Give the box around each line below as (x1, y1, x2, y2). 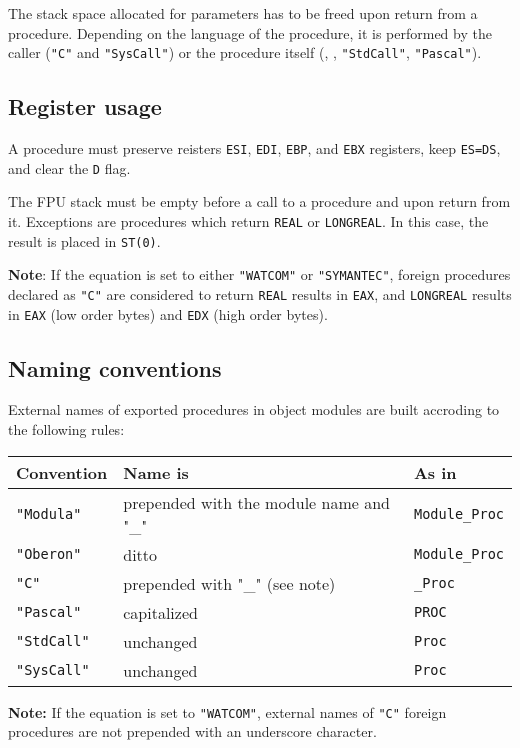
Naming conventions (8, 352, 222, 383)
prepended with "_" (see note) (123, 571, 336, 595)
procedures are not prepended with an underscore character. (8, 721, 377, 742)
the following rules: (8, 419, 125, 440)
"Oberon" (16, 546, 82, 563)
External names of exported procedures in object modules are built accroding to (8, 399, 500, 420)
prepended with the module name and (123, 490, 390, 514)
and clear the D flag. (8, 157, 131, 178)
